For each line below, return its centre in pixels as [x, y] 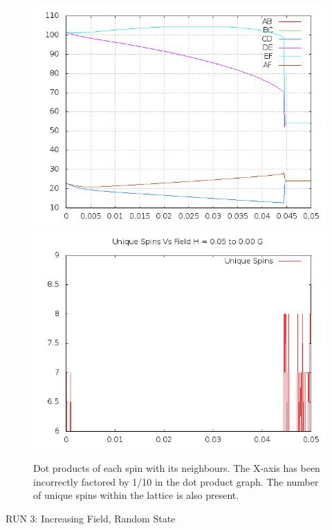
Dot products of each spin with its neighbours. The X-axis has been [177, 468]
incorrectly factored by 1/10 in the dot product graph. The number [176, 481]
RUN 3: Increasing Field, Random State [91, 518]
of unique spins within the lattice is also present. [136, 495]
